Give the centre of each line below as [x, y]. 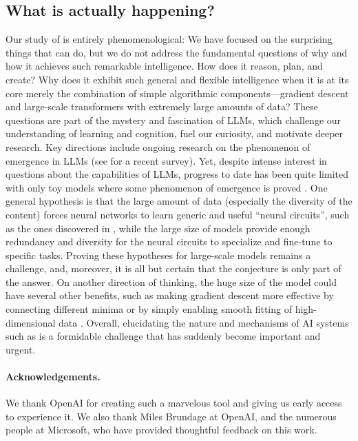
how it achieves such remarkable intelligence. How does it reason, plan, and [164, 66]
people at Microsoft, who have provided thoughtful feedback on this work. [161, 430]
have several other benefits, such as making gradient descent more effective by [170, 295]
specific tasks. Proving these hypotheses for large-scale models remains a [158, 255]
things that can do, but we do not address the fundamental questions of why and [177, 52]
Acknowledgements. [53, 377]
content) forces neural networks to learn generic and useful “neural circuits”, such [178, 214]
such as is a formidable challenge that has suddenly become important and [163, 336]
